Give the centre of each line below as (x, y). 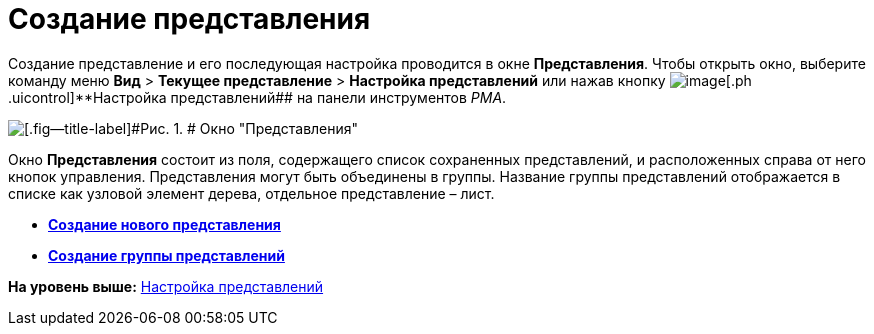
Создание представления (189, 19)
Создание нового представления (164, 224)
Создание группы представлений (166, 255)
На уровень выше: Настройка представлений (166, 286)
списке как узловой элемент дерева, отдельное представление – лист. (251, 193)
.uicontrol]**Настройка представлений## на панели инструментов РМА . (257, 97)
